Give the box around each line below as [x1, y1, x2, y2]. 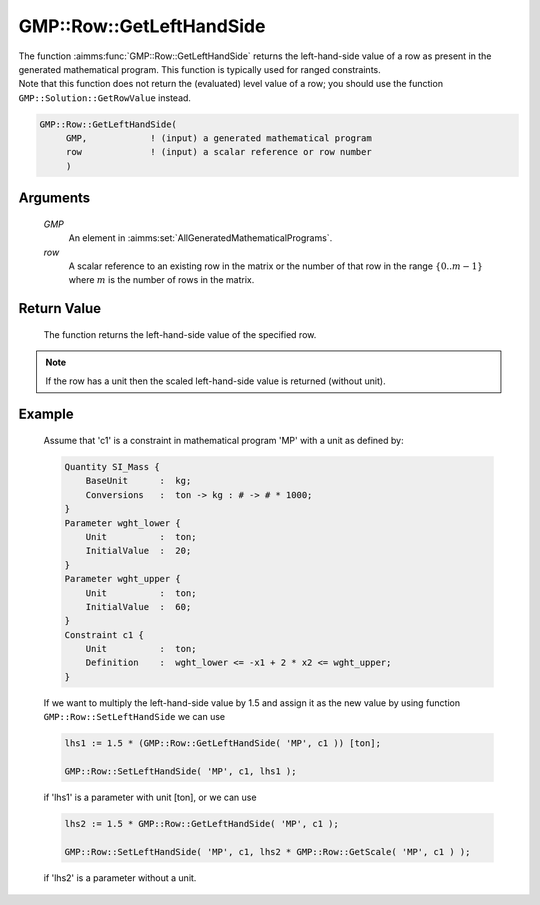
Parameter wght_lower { [64, 517, 182, 529]
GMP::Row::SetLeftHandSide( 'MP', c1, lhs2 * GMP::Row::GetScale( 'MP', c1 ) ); [64, 846, 471, 857]
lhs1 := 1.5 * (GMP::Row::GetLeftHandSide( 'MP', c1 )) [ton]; [64, 738, 382, 749]
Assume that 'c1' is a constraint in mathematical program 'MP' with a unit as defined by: [43, 435, 404, 447]
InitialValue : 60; [85, 601, 192, 612]
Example [18, 406, 74, 423]
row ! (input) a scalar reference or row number [65, 146, 372, 158]
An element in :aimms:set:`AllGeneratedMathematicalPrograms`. [68, 232, 333, 244]
